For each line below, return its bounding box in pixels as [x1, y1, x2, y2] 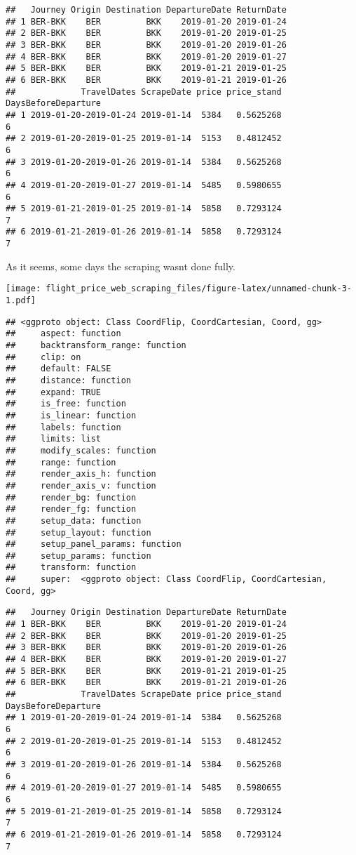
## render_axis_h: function [6, 469, 156, 479]
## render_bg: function [6, 492, 137, 503]
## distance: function [6, 375, 131, 385]
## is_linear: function [6, 410, 137, 420]
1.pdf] [6, 296, 36, 306]
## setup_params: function [6, 550, 151, 561]
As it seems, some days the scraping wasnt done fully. [6, 258, 235, 273]
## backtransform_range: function [6, 340, 186, 350]
